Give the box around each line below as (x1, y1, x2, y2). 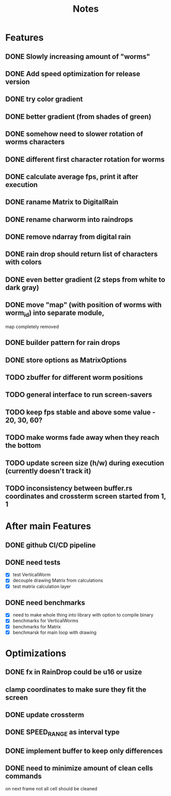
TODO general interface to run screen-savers (5, 391, 152, 399)
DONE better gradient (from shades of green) (5, 112, 152, 121)
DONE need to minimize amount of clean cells (5, 764, 153, 772)
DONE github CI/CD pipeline (5, 540, 96, 550)
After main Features (5, 520, 91, 532)
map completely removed (5, 323, 59, 330)
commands (5, 772, 42, 781)
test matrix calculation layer (12, 583, 71, 589)
